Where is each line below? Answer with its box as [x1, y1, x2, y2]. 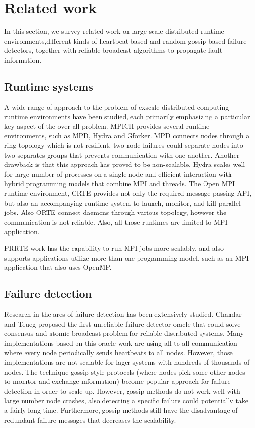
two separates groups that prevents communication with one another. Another [4, 149, 240, 160]
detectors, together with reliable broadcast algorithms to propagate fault [4, 45, 223, 55]
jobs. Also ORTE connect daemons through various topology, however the [4, 207, 227, 217]
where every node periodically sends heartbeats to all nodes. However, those [4, 347, 233, 357]
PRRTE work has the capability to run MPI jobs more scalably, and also [4, 243, 224, 253]
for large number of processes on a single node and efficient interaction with [4, 168, 232, 179]
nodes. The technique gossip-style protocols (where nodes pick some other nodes [4, 366, 245, 377]
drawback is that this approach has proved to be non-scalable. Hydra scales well [4, 159, 245, 169]
